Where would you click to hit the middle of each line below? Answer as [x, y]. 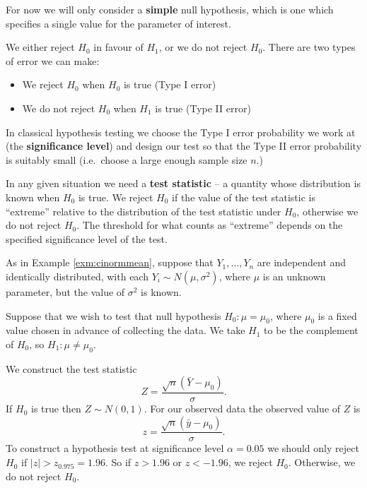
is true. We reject [116, 197]
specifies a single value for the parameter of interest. [118, 23]
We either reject [40, 47]
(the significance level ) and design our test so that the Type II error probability [184, 146]
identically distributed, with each [77, 276]
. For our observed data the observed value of [242, 409]
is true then [56, 409]
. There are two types [309, 47]
